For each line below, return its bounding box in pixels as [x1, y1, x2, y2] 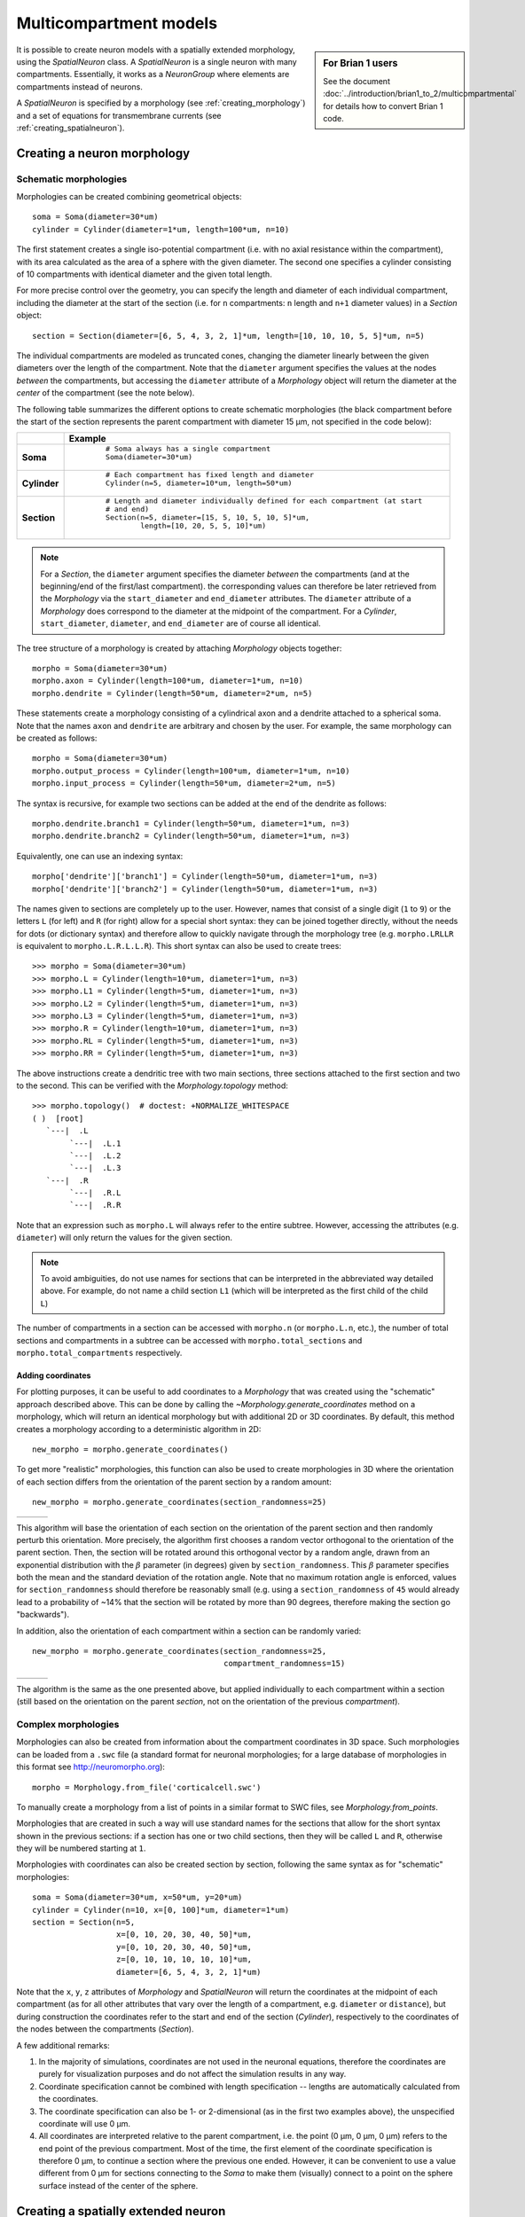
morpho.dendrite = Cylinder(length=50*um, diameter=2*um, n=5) [32, 688, 313, 698]
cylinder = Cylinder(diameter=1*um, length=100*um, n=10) [32, 224, 290, 234]
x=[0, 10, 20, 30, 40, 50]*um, [115, 1930, 253, 1939]
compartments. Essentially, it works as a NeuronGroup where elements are [16, 69, 290, 80]
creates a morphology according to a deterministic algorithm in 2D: [16, 1423, 262, 1434]
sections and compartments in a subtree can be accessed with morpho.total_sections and [16, 1335, 363, 1345]
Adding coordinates [16, 1370, 91, 1381]
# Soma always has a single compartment [105, 444, 270, 454]
